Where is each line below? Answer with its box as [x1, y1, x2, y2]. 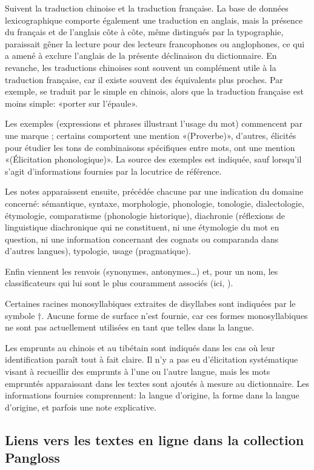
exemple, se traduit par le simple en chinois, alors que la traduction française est [5, 85, 304, 98]
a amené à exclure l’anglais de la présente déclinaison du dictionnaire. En [5, 49, 277, 62]
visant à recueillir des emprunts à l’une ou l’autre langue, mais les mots [5, 365, 270, 378]
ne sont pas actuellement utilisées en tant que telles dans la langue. [5, 321, 255, 334]
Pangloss [5, 448, 60, 467]
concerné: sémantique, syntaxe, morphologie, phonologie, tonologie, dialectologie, [5, 196, 304, 209]
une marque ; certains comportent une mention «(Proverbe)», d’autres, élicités [5, 129, 296, 141]
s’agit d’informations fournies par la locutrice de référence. [5, 164, 222, 177]
